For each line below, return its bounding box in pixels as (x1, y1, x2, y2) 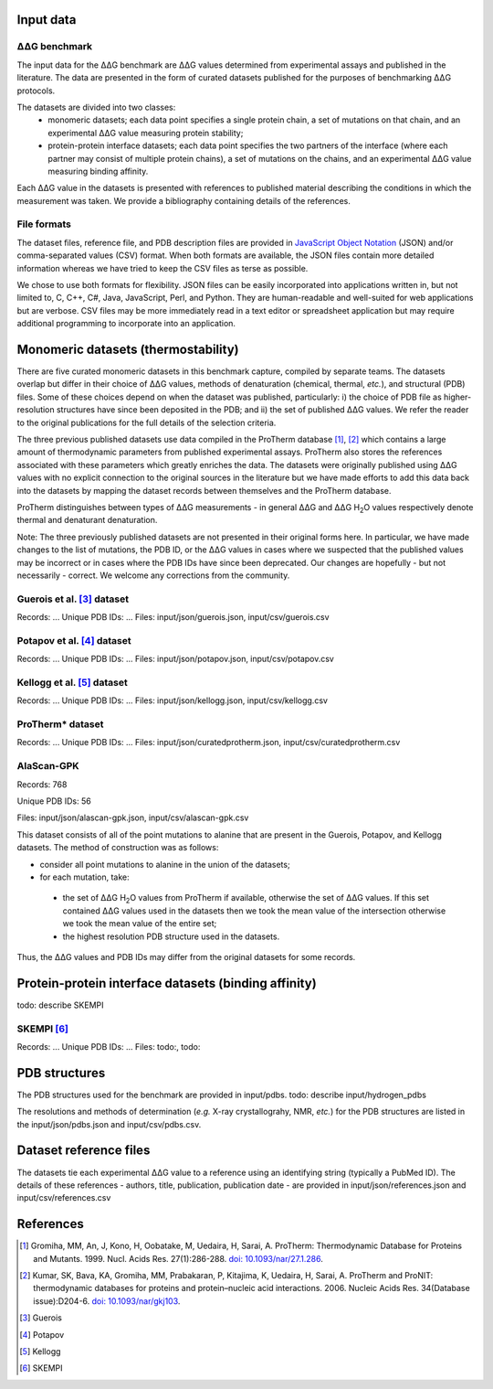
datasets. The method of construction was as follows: (16, 842, 219, 853)
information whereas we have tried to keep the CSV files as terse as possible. (16, 262, 309, 273)
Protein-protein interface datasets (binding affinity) (16, 975, 317, 991)
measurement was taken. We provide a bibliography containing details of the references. (16, 195, 351, 206)
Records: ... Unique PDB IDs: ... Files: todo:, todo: (16, 1041, 201, 1052)
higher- (443, 391, 472, 402)
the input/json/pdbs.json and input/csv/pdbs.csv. (16, 1118, 202, 1129)
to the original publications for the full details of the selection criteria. (16, 417, 277, 428)
